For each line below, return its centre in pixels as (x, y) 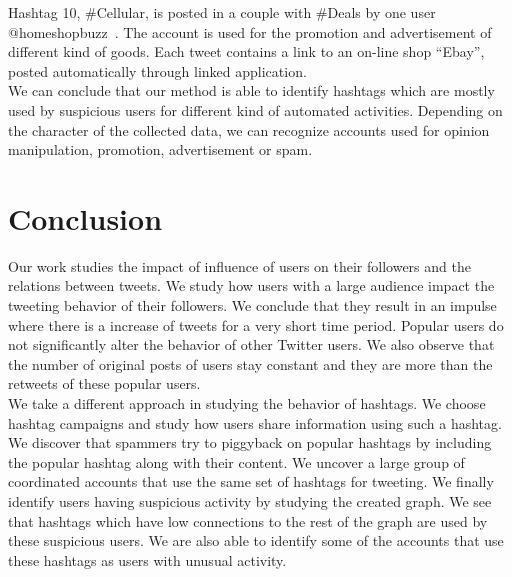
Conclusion (85, 217)
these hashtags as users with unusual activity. (147, 559)
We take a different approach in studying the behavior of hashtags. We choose (247, 403)
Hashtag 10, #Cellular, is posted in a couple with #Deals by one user (222, 12)
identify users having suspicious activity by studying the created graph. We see (250, 501)
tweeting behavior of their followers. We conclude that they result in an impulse (252, 305)
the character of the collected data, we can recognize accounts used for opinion (249, 129)
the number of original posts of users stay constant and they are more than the (250, 363)
